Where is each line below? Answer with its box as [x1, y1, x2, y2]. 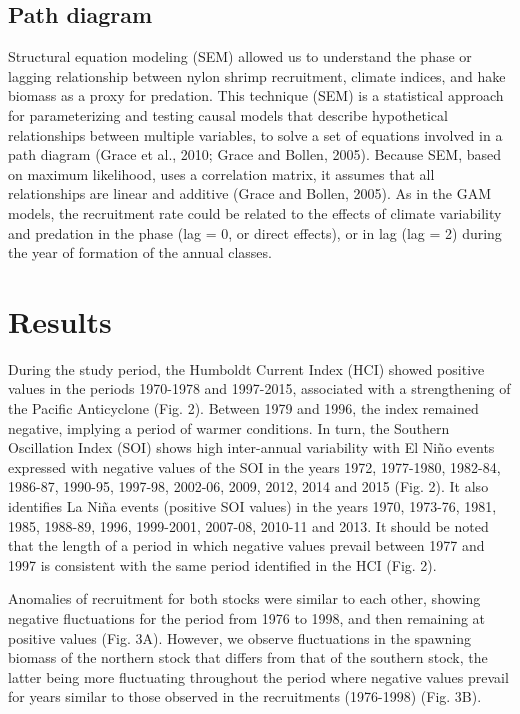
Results [8, 300, 112, 341]
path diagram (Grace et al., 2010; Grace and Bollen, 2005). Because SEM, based [8, 144, 501, 165]
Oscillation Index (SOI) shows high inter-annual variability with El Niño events [8, 437, 495, 458]
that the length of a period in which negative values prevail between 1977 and [8, 535, 485, 556]
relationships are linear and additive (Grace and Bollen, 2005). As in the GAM [8, 183, 492, 204]
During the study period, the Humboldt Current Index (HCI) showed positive [8, 358, 485, 379]
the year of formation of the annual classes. [8, 242, 272, 263]
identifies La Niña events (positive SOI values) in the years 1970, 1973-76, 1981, [8, 496, 497, 517]
